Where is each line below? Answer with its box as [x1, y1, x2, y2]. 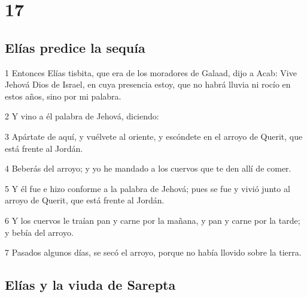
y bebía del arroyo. [5, 226, 74, 238]
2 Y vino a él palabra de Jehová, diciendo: [5, 110, 159, 122]
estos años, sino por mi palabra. [5, 89, 121, 102]
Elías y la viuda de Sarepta [5, 275, 176, 294]
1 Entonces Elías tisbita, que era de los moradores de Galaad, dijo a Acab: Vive [5, 66, 297, 79]
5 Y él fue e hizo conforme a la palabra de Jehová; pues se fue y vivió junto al [5, 182, 290, 194]
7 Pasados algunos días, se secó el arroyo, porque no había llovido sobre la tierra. [5, 246, 302, 259]
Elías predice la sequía [5, 38, 145, 56]
